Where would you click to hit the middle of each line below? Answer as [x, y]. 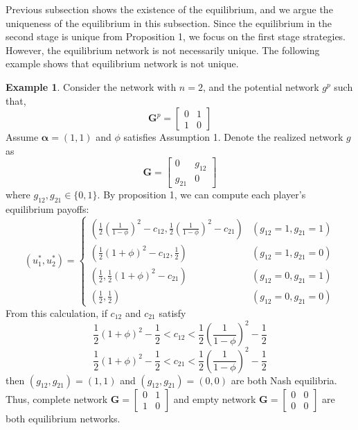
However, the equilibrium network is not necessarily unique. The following [163, 50]
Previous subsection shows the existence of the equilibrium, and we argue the [169, 9]
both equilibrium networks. [63, 418]
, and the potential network [261, 86]
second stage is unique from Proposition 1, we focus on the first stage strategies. [176, 36]
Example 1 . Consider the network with [91, 86]
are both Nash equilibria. [284, 380]
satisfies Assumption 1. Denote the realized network [233, 137]
